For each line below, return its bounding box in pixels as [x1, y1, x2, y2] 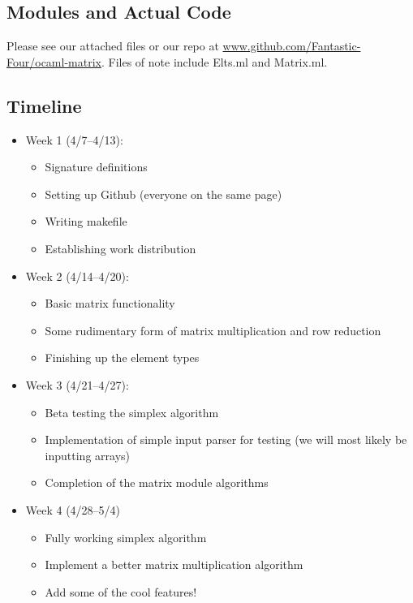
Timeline [6, 93, 82, 118]
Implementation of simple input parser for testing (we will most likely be [45, 431, 407, 448]
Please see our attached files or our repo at [6, 37, 219, 54]
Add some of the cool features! [45, 583, 197, 600]
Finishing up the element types [45, 349, 200, 366]
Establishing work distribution [45, 239, 196, 256]
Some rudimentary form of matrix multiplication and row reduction [45, 321, 381, 338]
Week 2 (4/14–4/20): [25, 267, 129, 284]
